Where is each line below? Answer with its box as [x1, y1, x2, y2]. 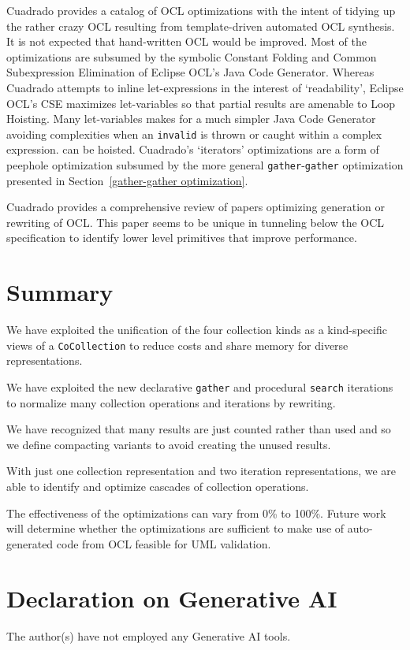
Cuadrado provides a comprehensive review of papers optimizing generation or [6, 199, 386, 215]
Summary [6, 276, 114, 308]
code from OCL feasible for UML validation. [56, 535, 271, 552]
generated [6, 535, 54, 552]
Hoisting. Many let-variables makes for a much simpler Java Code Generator [6, 110, 376, 127]
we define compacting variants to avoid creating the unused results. [6, 436, 331, 452]
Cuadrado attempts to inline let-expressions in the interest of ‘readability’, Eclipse [6, 79, 404, 95]
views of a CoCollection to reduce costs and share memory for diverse [6, 336, 348, 353]
